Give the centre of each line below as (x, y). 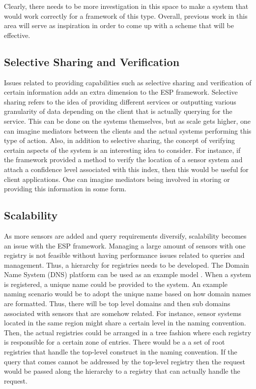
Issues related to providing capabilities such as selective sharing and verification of (128, 82)
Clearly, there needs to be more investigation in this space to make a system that (126, 6)
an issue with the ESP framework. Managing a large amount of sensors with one (125, 245)
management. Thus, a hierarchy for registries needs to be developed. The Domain (127, 265)
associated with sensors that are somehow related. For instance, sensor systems (123, 313)
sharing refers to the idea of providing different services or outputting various (120, 101)
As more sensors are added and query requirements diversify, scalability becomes (125, 235)
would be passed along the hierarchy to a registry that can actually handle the (122, 371)
